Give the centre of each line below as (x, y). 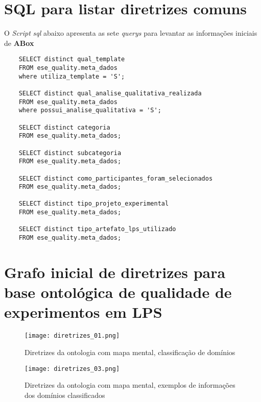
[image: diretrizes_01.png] (72, 336)
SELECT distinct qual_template (72, 59)
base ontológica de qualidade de (118, 292)
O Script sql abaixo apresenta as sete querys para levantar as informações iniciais (131, 33)
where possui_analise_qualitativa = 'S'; (90, 110)
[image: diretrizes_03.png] (72, 369)
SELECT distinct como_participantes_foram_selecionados (116, 178)
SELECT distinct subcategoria (70, 153)
